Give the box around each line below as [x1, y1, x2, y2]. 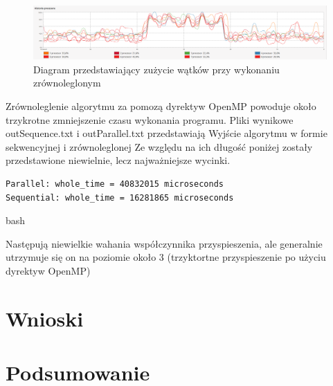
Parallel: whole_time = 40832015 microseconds [6, 179, 224, 189]
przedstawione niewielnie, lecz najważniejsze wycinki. [6, 153, 231, 167]
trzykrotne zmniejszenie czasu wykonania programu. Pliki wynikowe [6, 112, 294, 127]
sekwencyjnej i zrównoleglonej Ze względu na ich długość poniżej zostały [6, 139, 313, 154]
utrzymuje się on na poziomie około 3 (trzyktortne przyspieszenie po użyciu [6, 250, 326, 264]
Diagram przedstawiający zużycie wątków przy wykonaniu [33, 62, 280, 76]
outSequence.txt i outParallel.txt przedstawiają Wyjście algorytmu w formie [6, 126, 327, 140]
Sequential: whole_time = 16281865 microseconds [6, 192, 234, 203]
